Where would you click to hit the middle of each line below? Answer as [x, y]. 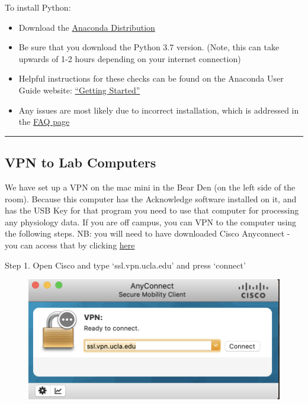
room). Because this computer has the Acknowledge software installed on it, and [151, 198]
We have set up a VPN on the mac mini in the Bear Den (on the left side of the [150, 187]
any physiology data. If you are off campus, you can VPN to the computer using [151, 222]
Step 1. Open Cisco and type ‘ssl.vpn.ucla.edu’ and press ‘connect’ [125, 265]
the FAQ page [44, 122]
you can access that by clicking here [70, 245]
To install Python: [38, 7]
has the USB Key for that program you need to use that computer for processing [152, 210]
